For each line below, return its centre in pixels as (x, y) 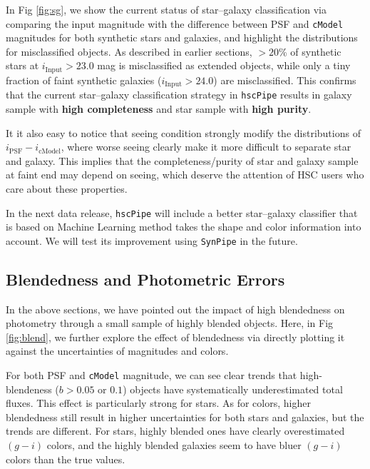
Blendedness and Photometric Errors (145, 279)
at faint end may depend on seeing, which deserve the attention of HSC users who (185, 175)
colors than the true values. (66, 459)
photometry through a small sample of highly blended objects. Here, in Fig (170, 323)
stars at (22, 65)
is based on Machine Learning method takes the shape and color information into (184, 227)
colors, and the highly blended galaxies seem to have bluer (174, 445)
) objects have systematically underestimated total (233, 389)
